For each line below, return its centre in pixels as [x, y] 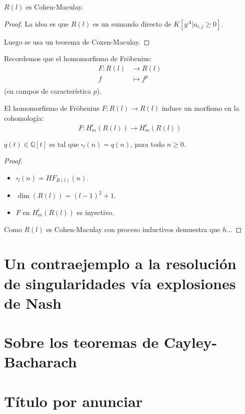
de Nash [33, 302]
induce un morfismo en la [200, 108]
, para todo [148, 144]
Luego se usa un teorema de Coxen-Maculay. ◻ [77, 41]
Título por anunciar [73, 401]
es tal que [64, 144]
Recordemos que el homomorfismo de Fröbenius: [78, 58]
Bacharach [40, 362]
